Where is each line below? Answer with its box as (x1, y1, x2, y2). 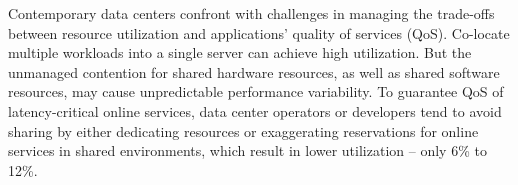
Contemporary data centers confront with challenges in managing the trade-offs (8, 3, 495, 23)
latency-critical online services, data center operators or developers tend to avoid (8, 100, 502, 121)
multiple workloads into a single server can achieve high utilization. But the (8, 42, 472, 63)
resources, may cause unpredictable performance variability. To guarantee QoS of (8, 81, 504, 102)
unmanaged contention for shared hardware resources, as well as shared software (8, 61, 500, 82)
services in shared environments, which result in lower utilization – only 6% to (8, 140, 487, 161)
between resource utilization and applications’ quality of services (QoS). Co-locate (8, 22, 510, 43)
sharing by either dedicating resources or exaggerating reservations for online (8, 120, 479, 141)
